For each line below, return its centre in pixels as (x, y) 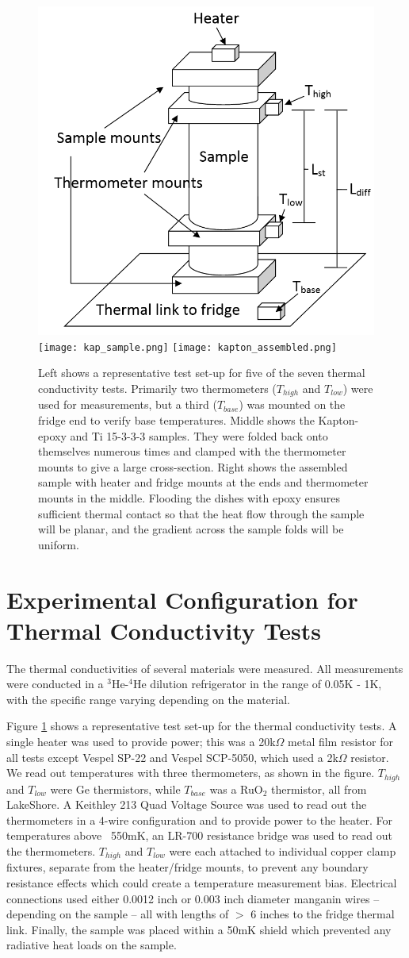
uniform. (59, 544)
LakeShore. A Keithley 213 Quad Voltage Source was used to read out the (187, 804)
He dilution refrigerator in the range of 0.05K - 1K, (257, 684)
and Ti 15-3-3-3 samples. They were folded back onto (199, 435)
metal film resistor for (340, 742)
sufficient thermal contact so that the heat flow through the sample (201, 513)
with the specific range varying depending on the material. (148, 699)
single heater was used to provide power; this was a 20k (141, 742)
